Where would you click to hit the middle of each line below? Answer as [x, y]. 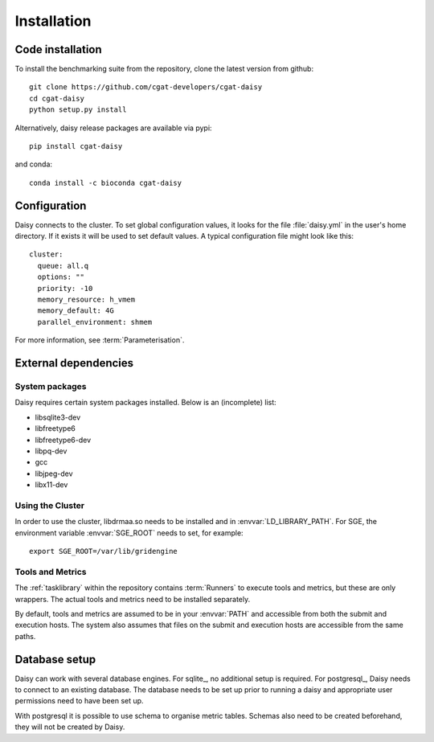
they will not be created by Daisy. [70, 727]
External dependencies [74, 363]
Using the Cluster [49, 505]
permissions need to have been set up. [79, 701]
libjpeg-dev [54, 473]
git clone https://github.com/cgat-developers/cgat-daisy [146, 87]
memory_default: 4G [76, 311]
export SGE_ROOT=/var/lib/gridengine [104, 551]
